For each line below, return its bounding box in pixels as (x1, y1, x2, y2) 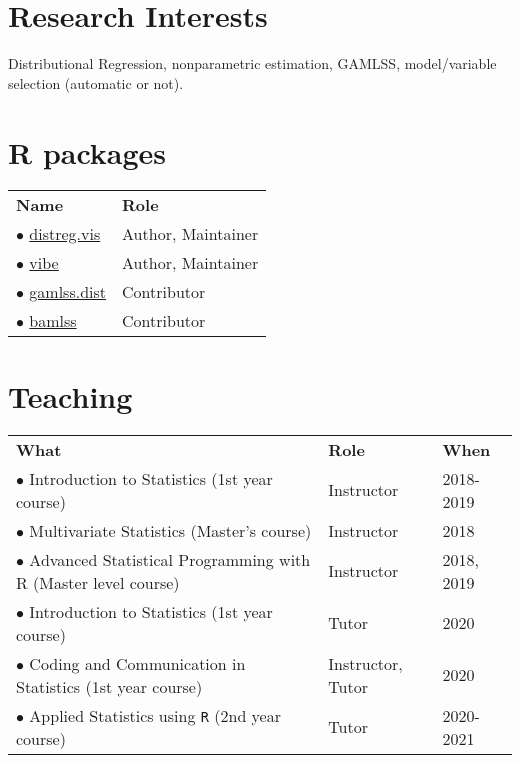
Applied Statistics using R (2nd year (29, 703, 281, 727)
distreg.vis (29, 222, 101, 246)
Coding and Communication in (29, 651, 246, 675)
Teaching (8, 375, 133, 416)
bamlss (29, 309, 77, 333)
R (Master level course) (16, 570, 180, 594)
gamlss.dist (29, 280, 107, 304)
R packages (8, 131, 167, 172)
